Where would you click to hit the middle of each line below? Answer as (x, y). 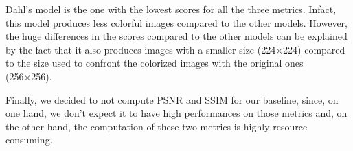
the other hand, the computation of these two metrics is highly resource (157, 126)
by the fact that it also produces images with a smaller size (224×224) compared (175, 49)
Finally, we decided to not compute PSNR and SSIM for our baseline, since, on (172, 99)
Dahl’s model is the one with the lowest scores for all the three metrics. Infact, (171, 9)
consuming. (29, 140)
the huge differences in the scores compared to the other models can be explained (176, 36)
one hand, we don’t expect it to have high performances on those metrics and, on (176, 113)
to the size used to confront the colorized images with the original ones (155, 63)
